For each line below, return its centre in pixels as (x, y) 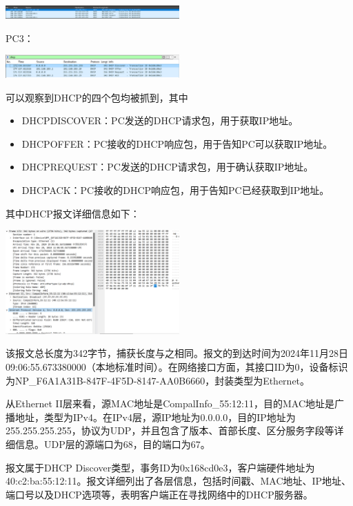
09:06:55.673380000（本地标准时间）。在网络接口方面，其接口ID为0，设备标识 (177, 367)
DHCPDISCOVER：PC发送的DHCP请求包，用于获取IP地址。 (160, 120)
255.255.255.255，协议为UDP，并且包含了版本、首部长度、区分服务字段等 (170, 430)
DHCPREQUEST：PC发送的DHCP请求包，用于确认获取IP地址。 (168, 167)
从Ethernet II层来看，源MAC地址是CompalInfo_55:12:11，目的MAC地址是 (170, 403)
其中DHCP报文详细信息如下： (73, 213)
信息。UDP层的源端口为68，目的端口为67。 (112, 444)
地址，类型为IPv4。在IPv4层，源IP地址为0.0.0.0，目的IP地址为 (155, 417)
